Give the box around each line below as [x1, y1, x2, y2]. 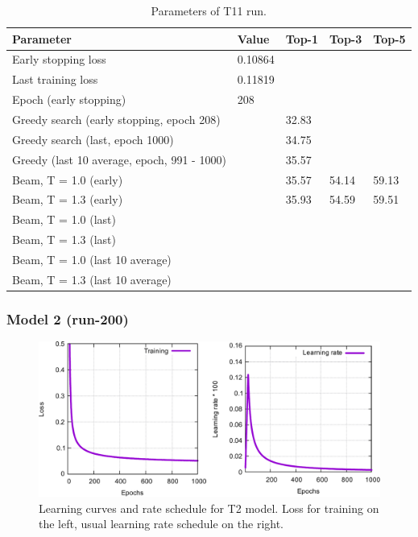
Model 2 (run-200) [6, 308, 129, 328]
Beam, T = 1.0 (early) [12, 171, 123, 188]
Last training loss [12, 71, 98, 88]
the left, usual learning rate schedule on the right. [39, 515, 284, 532]
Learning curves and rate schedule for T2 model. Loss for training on [39, 499, 379, 516]
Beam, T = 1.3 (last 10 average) [12, 271, 172, 287]
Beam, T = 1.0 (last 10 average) [12, 250, 172, 267]
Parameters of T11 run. [151, 2, 267, 19]
